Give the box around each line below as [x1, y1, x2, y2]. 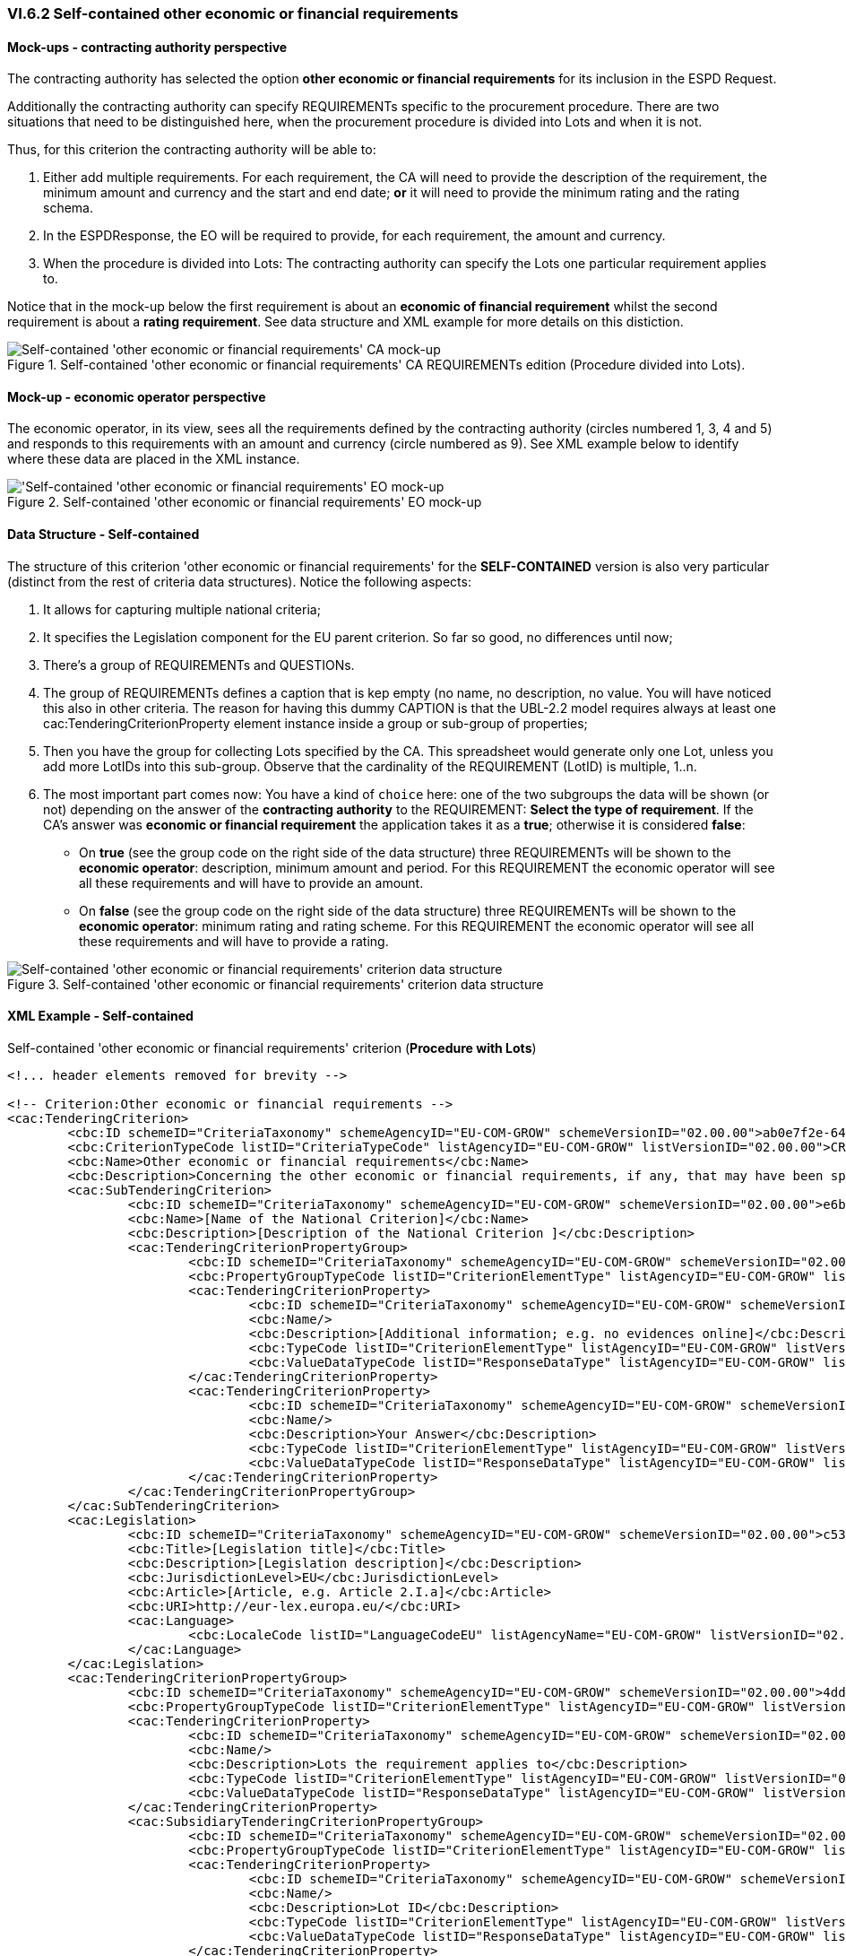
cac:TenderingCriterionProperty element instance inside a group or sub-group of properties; [43, 715, 588, 731]
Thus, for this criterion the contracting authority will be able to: [7, 142, 376, 158]
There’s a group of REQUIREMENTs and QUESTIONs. [43, 656, 355, 673]
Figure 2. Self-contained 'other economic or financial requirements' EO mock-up [7, 494, 482, 510]
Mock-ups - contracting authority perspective [7, 39, 288, 55]
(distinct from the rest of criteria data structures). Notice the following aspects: [7, 573, 471, 589]
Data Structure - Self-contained [7, 526, 200, 543]
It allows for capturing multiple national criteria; [43, 601, 321, 617]
